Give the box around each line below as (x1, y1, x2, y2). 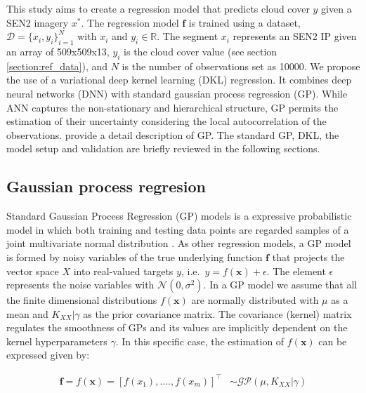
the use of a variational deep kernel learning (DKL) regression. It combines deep (6, 72, 352, 87)
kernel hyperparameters (6, 333, 107, 348)
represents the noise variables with (6, 277, 155, 292)
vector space (6, 263, 59, 278)
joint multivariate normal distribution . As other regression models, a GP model (6, 236, 351, 251)
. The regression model (81, 15, 179, 29)
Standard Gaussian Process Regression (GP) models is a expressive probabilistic (6, 208, 352, 223)
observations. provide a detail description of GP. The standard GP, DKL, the (6, 127, 339, 142)
